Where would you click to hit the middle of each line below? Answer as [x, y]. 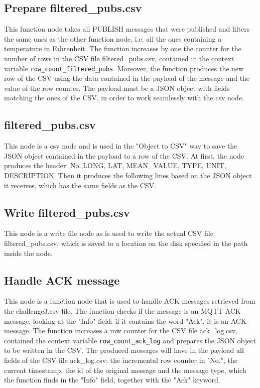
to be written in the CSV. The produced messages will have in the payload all [124, 350]
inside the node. [28, 253]
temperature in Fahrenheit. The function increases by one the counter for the [123, 48]
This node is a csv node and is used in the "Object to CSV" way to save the [121, 146]
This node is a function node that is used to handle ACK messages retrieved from [130, 301]
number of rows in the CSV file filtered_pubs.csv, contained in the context [119, 58]
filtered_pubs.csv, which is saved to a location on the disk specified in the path [126, 243]
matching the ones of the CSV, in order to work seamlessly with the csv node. [124, 98]
